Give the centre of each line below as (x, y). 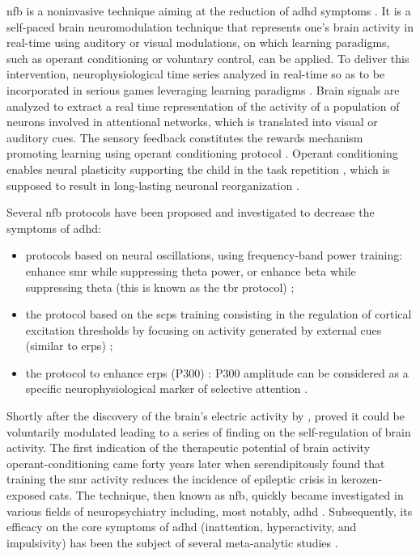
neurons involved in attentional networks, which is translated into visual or (192, 122)
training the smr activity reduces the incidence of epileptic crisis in (172, 479)
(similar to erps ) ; (69, 346)
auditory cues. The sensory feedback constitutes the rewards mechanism (185, 137)
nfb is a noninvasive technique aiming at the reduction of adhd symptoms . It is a (209, 11)
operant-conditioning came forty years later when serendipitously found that (196, 463)
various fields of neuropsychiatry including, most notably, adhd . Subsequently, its (210, 511)
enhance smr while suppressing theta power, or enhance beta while (191, 270)
